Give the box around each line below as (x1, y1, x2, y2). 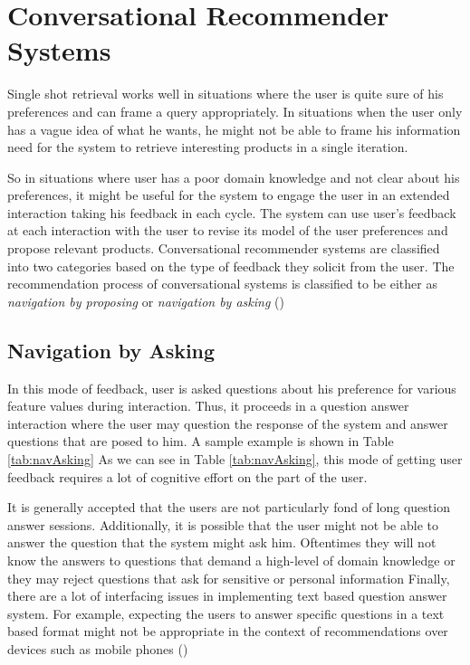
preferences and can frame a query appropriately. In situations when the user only (7, 101, 463, 120)
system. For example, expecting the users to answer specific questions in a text (7, 603, 445, 622)
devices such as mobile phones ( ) (7, 639, 188, 658)
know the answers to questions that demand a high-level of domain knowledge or (7, 550, 456, 569)
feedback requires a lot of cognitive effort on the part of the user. (7, 467, 368, 486)
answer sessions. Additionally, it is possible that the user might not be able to (7, 515, 438, 534)
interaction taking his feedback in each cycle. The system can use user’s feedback (7, 203, 456, 222)
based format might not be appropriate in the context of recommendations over (7, 622, 448, 641)
